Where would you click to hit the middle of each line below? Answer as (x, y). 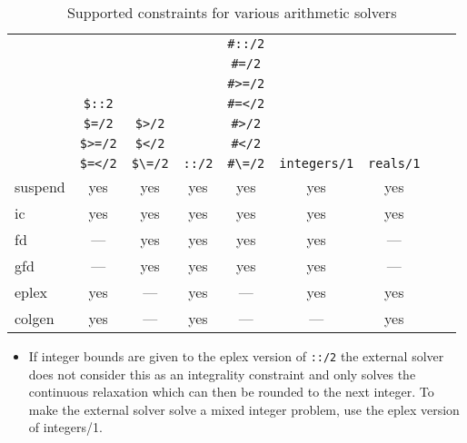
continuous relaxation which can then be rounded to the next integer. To (231, 392)
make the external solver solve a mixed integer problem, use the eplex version (244, 409)
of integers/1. (65, 427)
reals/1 (394, 163)
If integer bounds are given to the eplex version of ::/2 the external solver (236, 356)
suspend (40, 187)
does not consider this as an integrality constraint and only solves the (222, 374)
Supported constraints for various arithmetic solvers (232, 12)
